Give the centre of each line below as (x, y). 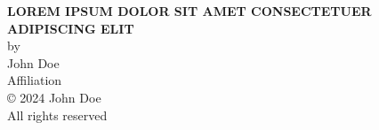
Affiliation (35, 80)
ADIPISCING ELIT (71, 28)
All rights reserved (57, 115)
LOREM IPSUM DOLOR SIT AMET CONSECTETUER (189, 11)
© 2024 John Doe (54, 97)
